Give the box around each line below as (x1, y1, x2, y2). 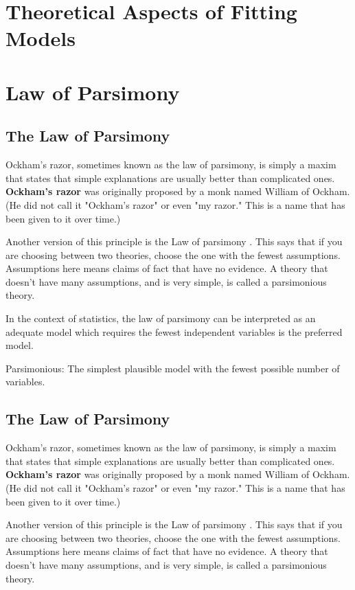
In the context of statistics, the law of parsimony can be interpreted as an (5, 311, 316, 326)
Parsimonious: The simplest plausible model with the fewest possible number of (5, 361, 340, 375)
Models (5, 24, 76, 52)
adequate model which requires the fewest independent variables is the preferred (5, 324, 343, 339)
